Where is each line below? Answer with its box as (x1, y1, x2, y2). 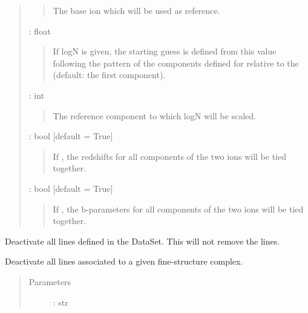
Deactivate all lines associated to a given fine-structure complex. (5, 255, 243, 268)
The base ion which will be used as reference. (53, 4, 220, 16)
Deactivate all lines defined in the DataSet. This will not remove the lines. (5, 234, 280, 247)
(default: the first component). (53, 68, 166, 81)
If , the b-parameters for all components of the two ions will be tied (53, 202, 304, 215)
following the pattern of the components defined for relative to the (53, 56, 299, 69)
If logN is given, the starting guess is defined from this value (53, 45, 277, 58)
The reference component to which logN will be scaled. (53, 109, 256, 122)
